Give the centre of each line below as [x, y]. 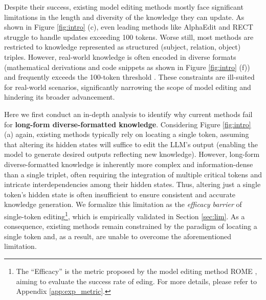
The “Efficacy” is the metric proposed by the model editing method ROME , [137, 271]
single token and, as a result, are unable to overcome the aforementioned [118, 236]
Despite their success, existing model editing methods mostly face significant [124, 7]
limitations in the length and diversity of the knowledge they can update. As [124, 17]
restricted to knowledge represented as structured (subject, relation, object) [123, 47]
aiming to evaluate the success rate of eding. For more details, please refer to [136, 281]
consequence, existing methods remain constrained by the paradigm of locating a [131, 226]
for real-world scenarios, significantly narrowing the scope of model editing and [128, 87]
